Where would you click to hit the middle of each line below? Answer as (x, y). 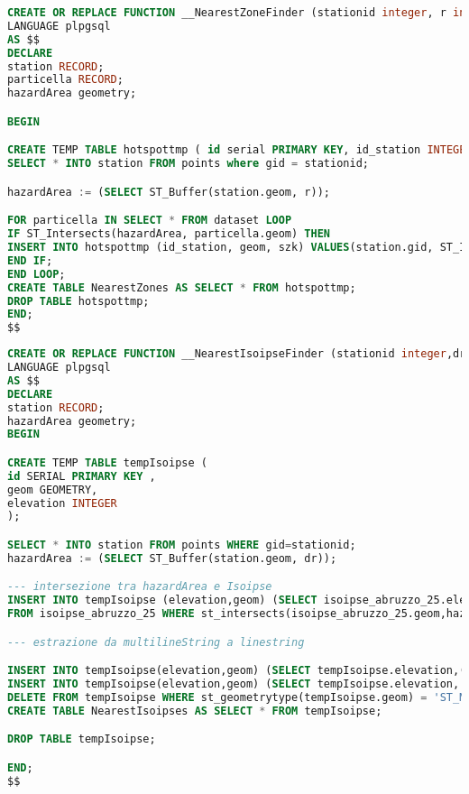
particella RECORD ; (65, 80)
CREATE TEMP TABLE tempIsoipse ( (107, 462)
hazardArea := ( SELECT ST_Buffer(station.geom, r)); (169, 192)
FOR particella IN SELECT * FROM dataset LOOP (150, 221)
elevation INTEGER (62, 503)
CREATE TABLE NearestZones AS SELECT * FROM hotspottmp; (182, 287)
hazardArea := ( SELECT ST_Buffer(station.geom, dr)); (172, 558)
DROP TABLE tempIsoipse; (82, 739)
